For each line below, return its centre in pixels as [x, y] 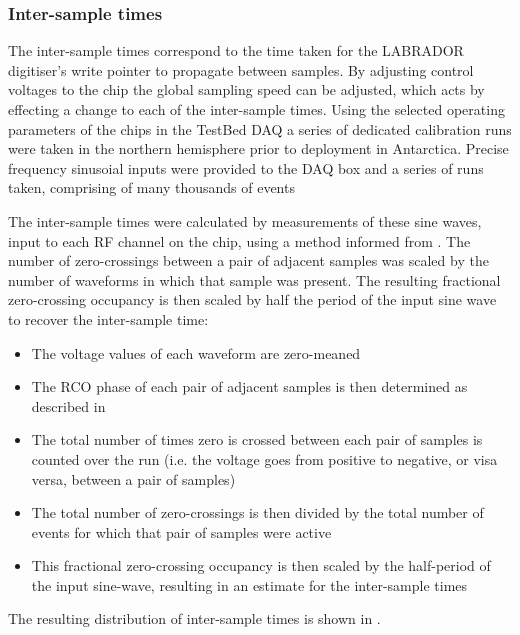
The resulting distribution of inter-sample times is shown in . [194, 618]
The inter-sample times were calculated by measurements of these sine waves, [245, 220]
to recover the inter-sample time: [108, 318]
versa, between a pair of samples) [133, 478]
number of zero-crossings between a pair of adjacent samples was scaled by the [248, 260]
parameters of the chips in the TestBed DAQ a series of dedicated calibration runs [260, 128]
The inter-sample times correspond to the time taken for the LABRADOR [236, 50]
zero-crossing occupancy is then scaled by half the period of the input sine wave [252, 299]
